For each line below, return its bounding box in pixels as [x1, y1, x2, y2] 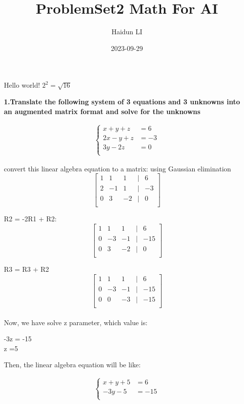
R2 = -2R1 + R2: [4, 214, 57, 224]
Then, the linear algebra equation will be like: [4, 359, 141, 370]
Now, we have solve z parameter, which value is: [4, 317, 148, 327]
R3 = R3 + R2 [4, 264, 49, 274]
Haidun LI [111, 26, 142, 37]
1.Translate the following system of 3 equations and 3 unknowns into [4, 96, 240, 106]
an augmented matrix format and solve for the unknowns [4, 106, 201, 116]
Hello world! [4, 80, 40, 90]
